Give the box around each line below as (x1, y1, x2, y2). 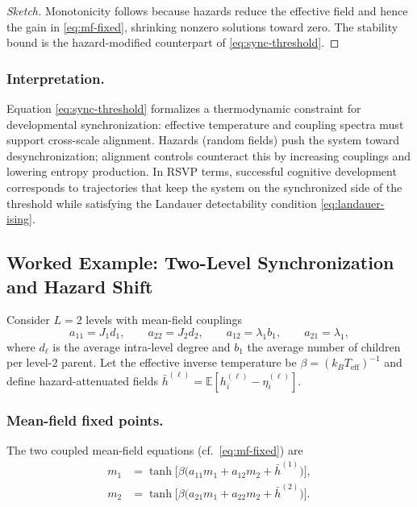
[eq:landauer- (320, 194, 385, 211)
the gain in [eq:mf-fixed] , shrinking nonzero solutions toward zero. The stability (6, 18, 398, 35)
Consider (6, 311, 50, 328)
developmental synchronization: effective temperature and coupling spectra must (6, 115, 404, 132)
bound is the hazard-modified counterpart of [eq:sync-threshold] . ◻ (6, 34, 340, 51)
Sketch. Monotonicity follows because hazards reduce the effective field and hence (6, 2, 408, 19)
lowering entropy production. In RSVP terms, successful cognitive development (6, 163, 397, 180)
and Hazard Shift (6, 273, 153, 298)
